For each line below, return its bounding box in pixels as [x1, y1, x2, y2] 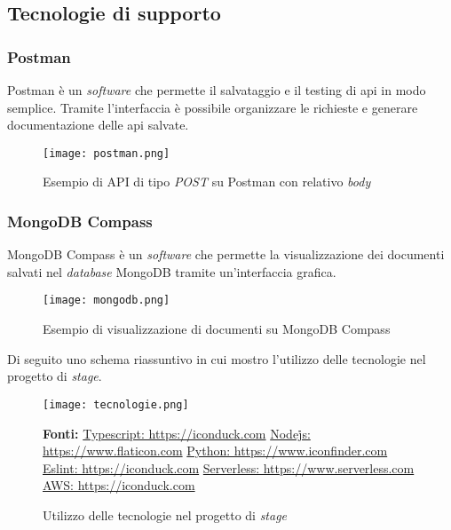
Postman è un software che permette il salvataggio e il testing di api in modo [7, 81, 426, 99]
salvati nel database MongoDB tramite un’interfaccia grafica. [7, 262, 336, 281]
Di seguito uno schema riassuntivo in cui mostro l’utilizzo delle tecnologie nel [7, 349, 426, 368]
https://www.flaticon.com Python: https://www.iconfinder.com [43, 441, 388, 460]
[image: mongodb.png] [43, 294, 170, 307]
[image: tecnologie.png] [43, 398, 189, 411]
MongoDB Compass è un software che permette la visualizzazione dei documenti [7, 245, 445, 264]
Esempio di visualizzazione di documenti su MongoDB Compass [43, 320, 391, 338]
